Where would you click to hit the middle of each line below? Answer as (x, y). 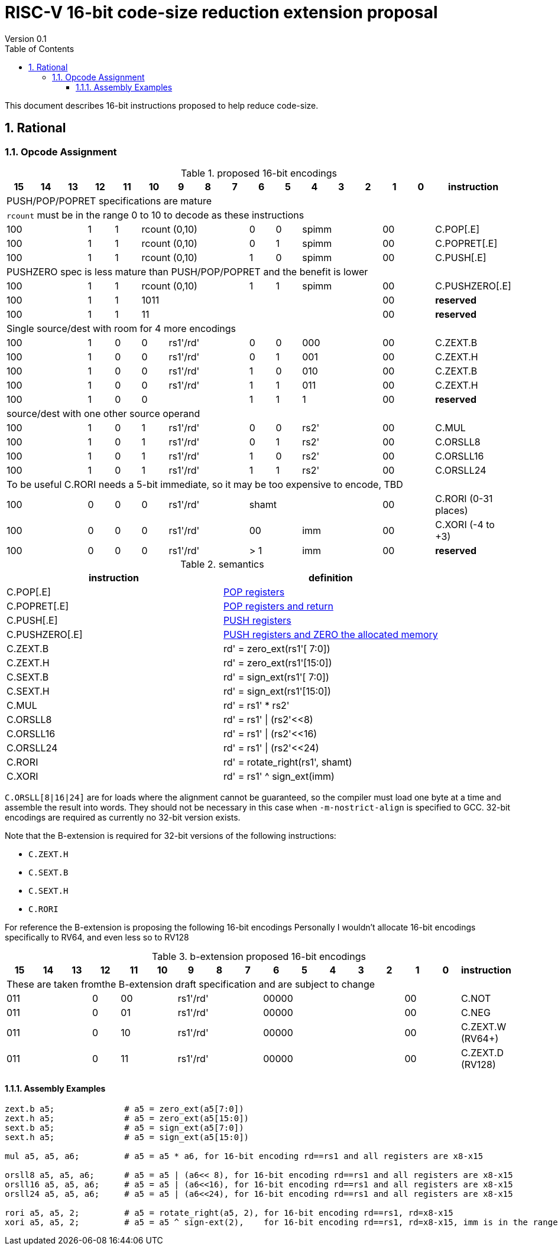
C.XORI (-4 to (465, 524)
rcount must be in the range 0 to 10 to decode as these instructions (155, 215)
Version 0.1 (26, 38)
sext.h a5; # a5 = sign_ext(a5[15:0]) (127, 1137)
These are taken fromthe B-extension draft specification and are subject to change (191, 984)
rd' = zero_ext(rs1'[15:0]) (278, 663)
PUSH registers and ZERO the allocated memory (330, 634)
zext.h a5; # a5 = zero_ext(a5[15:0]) (127, 1119)
